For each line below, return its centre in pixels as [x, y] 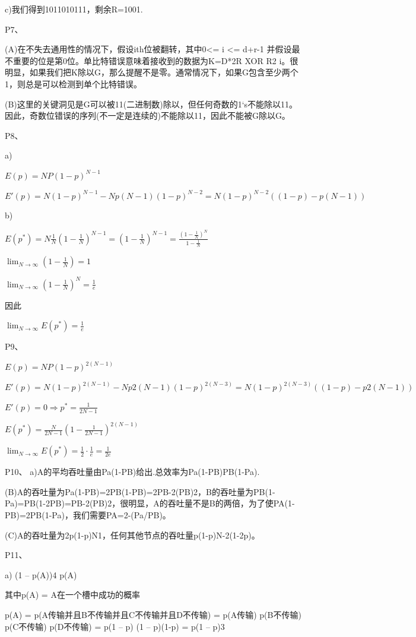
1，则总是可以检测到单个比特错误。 [73, 83]
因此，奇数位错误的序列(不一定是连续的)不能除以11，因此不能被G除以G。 [147, 115]
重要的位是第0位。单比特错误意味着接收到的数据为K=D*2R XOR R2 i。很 [155, 60]
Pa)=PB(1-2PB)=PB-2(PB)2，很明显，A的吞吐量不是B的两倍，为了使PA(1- [150, 503]
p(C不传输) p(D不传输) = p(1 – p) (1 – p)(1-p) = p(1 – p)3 [115, 626]
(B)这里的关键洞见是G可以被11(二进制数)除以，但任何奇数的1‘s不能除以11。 [151, 104]
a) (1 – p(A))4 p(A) [41, 574]
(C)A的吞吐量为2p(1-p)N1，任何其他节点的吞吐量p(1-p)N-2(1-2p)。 [132, 535]
